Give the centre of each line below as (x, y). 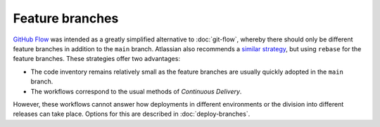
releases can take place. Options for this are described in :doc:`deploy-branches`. (132, 114)
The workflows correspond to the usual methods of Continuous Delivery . (136, 91)
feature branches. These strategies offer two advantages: (97, 59)
